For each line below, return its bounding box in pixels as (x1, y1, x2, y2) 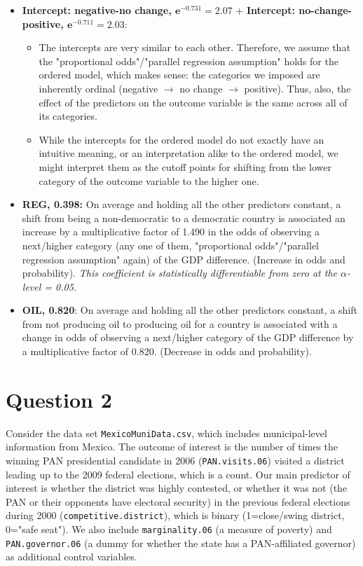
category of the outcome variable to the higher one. (39, 173, 259, 188)
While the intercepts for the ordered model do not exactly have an (39, 132, 324, 146)
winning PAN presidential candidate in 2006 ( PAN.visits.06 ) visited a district (6, 453, 345, 468)
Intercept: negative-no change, (22, 3, 172, 17)
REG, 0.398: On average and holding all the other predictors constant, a (22, 197, 341, 212)
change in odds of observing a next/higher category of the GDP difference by (22, 330, 354, 345)
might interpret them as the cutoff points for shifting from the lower (39, 159, 331, 174)
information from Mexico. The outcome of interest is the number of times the (6, 439, 338, 454)
